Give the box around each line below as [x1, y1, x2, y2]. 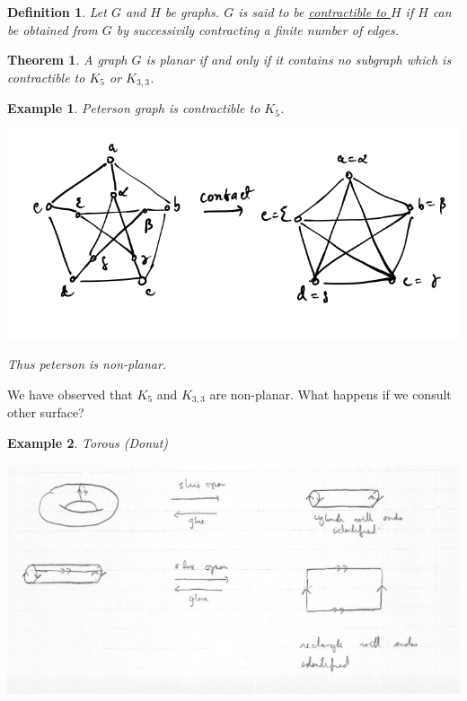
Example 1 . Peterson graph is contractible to [7, 99, 260, 118]
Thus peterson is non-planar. [7, 355, 167, 373]
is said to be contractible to [238, 3, 386, 21]
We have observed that [7, 384, 133, 403]
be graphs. [164, 3, 220, 21]
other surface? [7, 403, 84, 422]
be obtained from [7, 20, 98, 39]
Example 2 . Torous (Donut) [7, 434, 169, 452]
